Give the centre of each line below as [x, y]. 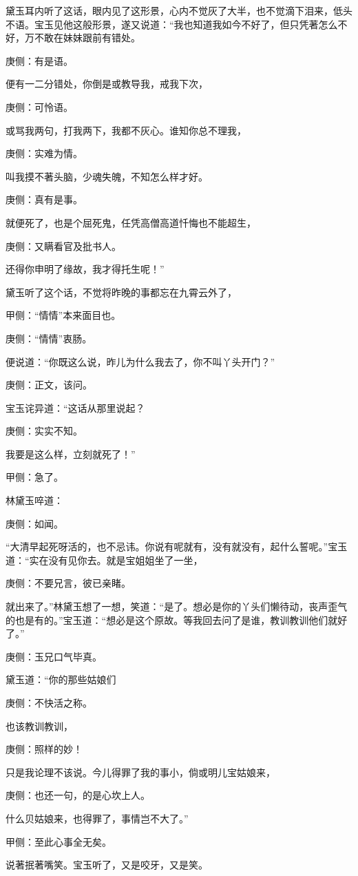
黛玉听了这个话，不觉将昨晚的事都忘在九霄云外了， [121, 292]
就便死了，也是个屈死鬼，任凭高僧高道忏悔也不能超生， [131, 222]
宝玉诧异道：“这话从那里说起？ [75, 407]
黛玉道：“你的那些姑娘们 [61, 679]
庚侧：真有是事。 [44, 199]
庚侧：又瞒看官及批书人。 [63, 246]
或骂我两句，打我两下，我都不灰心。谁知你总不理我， [126, 130]
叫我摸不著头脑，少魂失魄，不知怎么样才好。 [107, 176]
